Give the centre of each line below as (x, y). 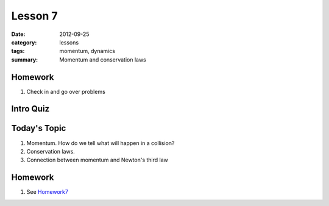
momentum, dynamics (87, 51)
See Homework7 (47, 192)
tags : (18, 51)
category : (24, 42)
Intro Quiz (30, 109)
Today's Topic (39, 128)
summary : (25, 59)
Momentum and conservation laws (103, 59)
